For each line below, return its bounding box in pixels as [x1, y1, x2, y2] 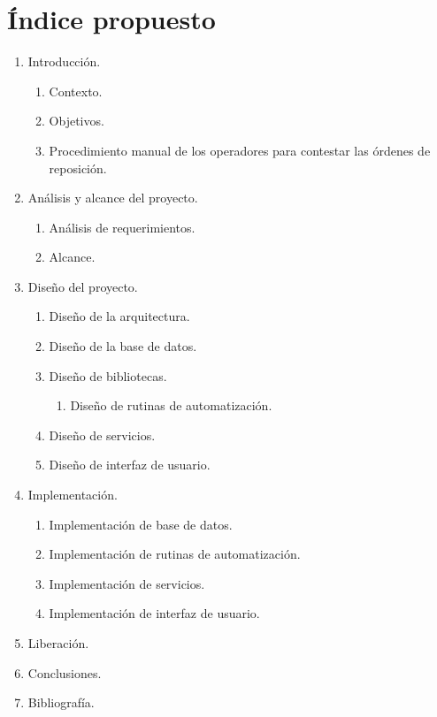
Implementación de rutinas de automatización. [49, 545, 301, 563]
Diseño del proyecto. [27, 277, 138, 295]
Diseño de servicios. [49, 425, 156, 444]
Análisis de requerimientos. [49, 217, 195, 236]
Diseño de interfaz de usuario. [49, 455, 211, 474]
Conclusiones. [27, 663, 102, 682]
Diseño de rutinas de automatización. [70, 396, 272, 415]
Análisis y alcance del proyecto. [27, 188, 198, 207]
